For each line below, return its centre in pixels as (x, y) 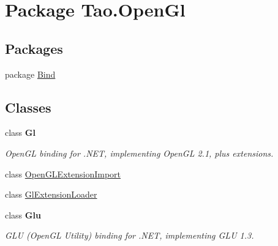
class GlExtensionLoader (51, 194)
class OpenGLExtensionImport (63, 173)
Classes (28, 107)
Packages (34, 48)
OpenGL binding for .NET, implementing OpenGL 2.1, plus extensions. (139, 153)
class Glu (23, 214)
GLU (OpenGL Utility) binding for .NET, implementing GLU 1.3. (130, 235)
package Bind (30, 74)
